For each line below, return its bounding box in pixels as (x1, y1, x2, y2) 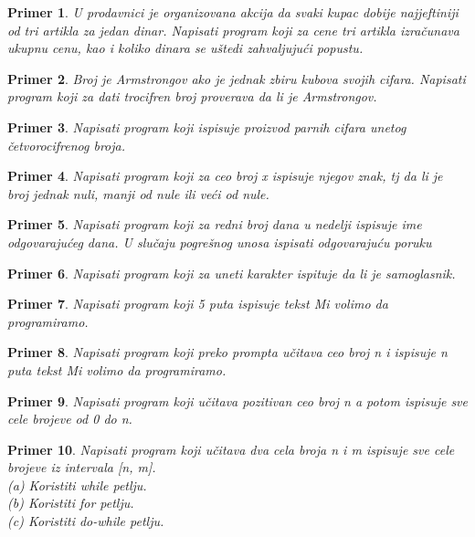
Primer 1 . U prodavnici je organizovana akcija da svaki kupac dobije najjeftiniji (7, 3, 459, 21)
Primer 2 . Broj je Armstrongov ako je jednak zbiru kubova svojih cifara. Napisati (7, 68, 466, 88)
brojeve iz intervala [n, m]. (7, 458, 156, 477)
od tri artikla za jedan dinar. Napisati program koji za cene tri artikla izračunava (7, 20, 459, 39)
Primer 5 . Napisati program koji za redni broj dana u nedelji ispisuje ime (7, 215, 422, 234)
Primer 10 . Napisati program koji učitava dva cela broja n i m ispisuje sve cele (7, 439, 455, 458)
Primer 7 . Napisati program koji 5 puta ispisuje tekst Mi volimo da (7, 294, 388, 313)
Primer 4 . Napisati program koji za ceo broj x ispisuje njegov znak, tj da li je (7, 166, 443, 185)
